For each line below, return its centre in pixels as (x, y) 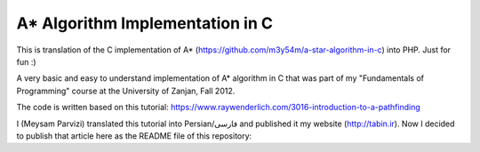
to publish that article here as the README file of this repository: (134, 136)
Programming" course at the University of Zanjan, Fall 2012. (126, 91)
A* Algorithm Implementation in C (144, 23)
